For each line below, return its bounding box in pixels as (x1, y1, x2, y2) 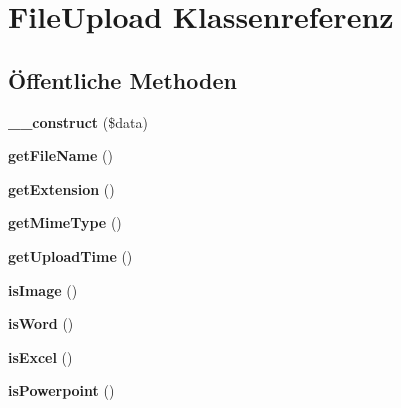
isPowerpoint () (8, 380, 115, 401)
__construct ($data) (8, 111, 148, 132)
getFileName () (8, 145, 113, 166)
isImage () (8, 279, 78, 300)
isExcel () (8, 346, 73, 367)
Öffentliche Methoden (8, 64, 237, 95)
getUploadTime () (8, 245, 133, 266)
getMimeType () (8, 212, 122, 233)
